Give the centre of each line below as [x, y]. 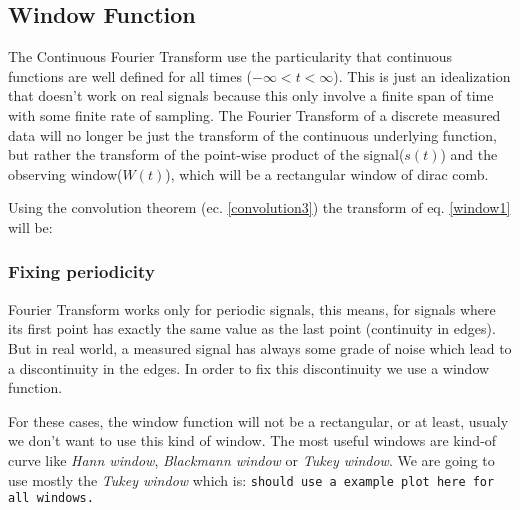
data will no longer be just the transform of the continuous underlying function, [252, 134]
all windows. [51, 498]
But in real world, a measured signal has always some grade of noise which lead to [260, 347]
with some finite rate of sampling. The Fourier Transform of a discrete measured [254, 114]
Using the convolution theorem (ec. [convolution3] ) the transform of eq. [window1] [259, 207]
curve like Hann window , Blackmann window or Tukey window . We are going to [251, 459]
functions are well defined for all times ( [130, 75]
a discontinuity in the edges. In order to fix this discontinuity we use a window [249, 367]
